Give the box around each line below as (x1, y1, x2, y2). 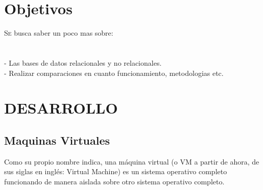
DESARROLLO (4, 97, 118, 118)
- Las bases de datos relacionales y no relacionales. (4, 57, 162, 68)
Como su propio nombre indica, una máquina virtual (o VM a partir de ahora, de (4, 156, 259, 167)
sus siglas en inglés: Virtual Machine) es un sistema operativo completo (4, 166, 227, 177)
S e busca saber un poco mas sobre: (4, 28, 113, 38)
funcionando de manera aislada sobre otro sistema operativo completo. (4, 176, 225, 186)
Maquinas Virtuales (4, 132, 110, 148)
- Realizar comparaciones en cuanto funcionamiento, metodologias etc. (4, 67, 224, 78)
